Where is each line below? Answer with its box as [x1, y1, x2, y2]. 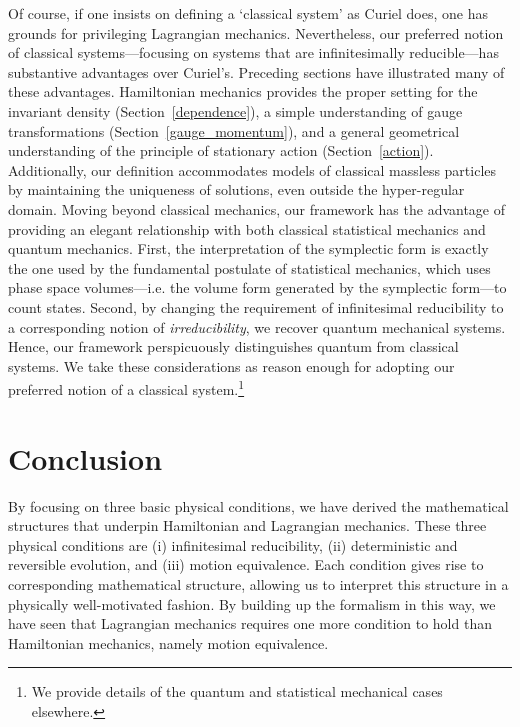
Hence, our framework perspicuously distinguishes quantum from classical [8, 336, 459, 357]
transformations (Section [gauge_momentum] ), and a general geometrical [8, 120, 460, 141]
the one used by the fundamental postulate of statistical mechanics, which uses [8, 257, 491, 278]
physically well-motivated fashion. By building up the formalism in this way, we [8, 593, 496, 614]
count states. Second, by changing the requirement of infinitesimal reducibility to [8, 296, 504, 317]
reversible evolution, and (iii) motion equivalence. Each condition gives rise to [8, 554, 484, 575]
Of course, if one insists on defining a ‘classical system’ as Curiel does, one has [8, 3, 488, 23]
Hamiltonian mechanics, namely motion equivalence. [8, 632, 329, 653]
